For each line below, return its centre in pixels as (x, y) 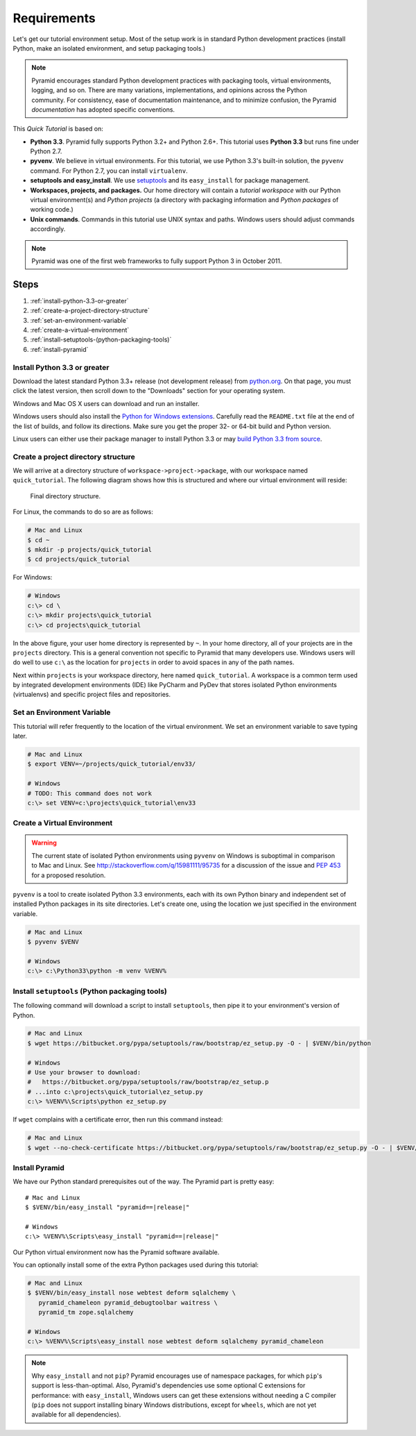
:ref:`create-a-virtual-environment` (80, 330)
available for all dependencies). (76, 1414)
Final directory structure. (66, 496)
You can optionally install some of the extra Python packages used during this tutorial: (136, 1265)
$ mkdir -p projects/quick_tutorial (90, 549)
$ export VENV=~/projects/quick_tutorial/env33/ (112, 764)
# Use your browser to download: (84, 1073)
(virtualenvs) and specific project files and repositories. (92, 695)
